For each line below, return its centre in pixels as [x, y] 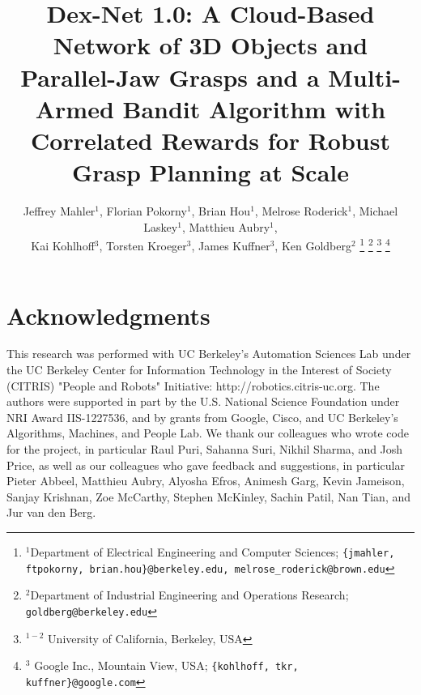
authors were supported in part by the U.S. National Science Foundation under [203, 401]
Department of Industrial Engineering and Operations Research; [189, 595]
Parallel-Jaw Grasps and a [170, 77]
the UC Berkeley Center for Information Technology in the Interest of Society [199, 370]
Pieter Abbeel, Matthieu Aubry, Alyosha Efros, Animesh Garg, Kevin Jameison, [206, 481]
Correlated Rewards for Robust [210, 140]
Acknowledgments [108, 315]
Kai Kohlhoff [63, 245]
